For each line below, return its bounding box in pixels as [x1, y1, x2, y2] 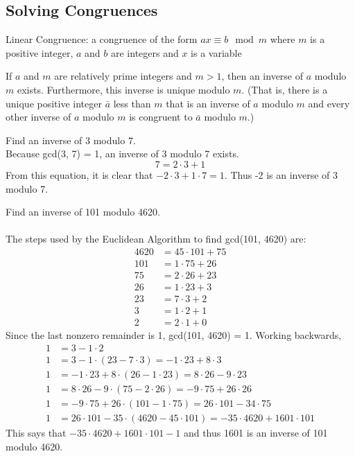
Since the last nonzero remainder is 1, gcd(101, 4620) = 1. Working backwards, [6, 328, 342, 342]
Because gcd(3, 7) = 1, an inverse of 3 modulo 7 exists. [6, 146, 239, 161]
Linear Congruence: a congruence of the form [6, 32, 198, 46]
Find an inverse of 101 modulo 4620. [6, 204, 160, 219]
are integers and [111, 45, 179, 60]
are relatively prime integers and [54, 69, 192, 83]
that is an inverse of [166, 96, 250, 110]
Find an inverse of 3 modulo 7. [6, 132, 136, 147]
